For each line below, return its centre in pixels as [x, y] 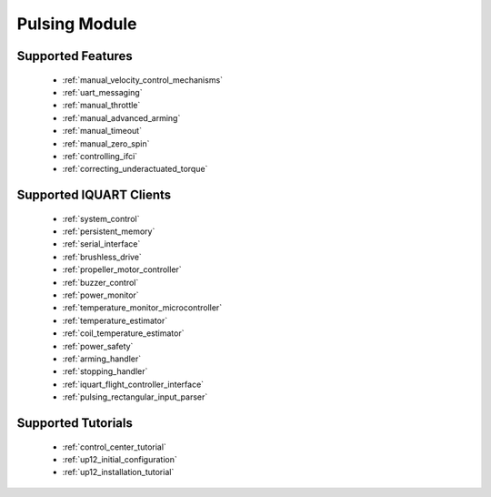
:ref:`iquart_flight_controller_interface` [133, 384]
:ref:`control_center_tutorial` [115, 447]
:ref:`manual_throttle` [101, 106]
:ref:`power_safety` [98, 346]
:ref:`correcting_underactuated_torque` [135, 169]
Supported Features [75, 56]
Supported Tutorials [75, 423]
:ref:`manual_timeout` [102, 131]
